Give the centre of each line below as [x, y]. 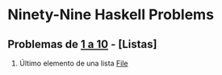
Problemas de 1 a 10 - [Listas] [82, 44]
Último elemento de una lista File [73, 63]
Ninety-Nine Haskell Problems [111, 15]
